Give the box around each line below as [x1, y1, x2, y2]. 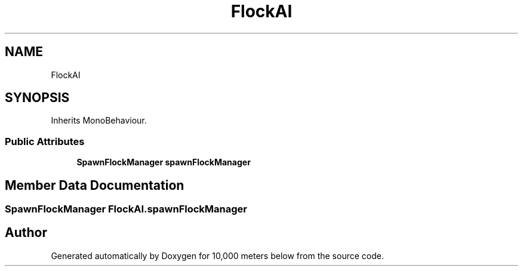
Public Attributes [5, 135, 85, 147]
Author [5, 225, 47, 241]
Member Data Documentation [5, 177, 184, 193]
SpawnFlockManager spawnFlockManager [76, 157, 251, 168]
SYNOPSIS [5, 90, 70, 106]
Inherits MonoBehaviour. [51, 115, 147, 126]
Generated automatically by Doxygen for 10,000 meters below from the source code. [51, 250, 384, 261]
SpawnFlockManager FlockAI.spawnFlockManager [5, 203, 248, 215]
